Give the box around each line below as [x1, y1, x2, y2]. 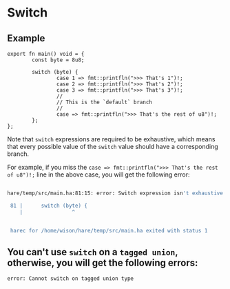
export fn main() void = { [7, 50, 85, 57]
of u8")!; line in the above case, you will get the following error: [7, 170, 190, 179]
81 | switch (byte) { [10, 202, 88, 209]
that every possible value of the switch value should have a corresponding [7, 143, 218, 150]
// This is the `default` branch [56, 99, 153, 106]
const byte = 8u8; [32, 57, 85, 63]
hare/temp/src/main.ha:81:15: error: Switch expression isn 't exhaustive [7, 190, 224, 197]
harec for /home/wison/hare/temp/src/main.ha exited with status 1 [10, 227, 208, 234]
